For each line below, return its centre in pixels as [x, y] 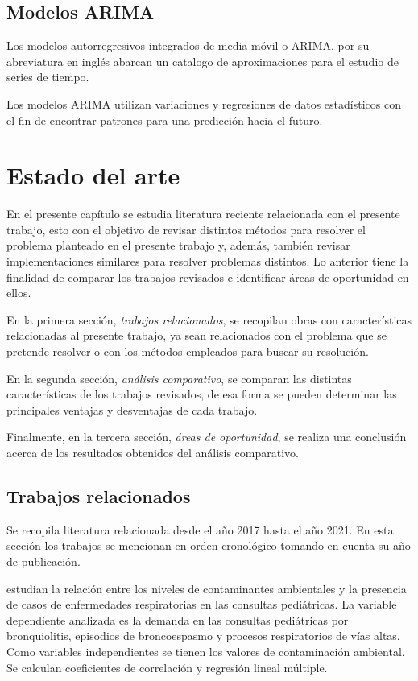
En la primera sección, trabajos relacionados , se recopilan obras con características [209, 319]
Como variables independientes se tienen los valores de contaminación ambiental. [206, 651]
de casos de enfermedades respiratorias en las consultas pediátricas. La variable [202, 604]
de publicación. [43, 561]
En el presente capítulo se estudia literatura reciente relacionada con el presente [203, 214]
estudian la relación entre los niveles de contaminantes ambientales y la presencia [207, 588]
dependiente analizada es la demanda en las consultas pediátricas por [178, 619]
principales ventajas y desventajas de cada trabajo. [132, 409]
